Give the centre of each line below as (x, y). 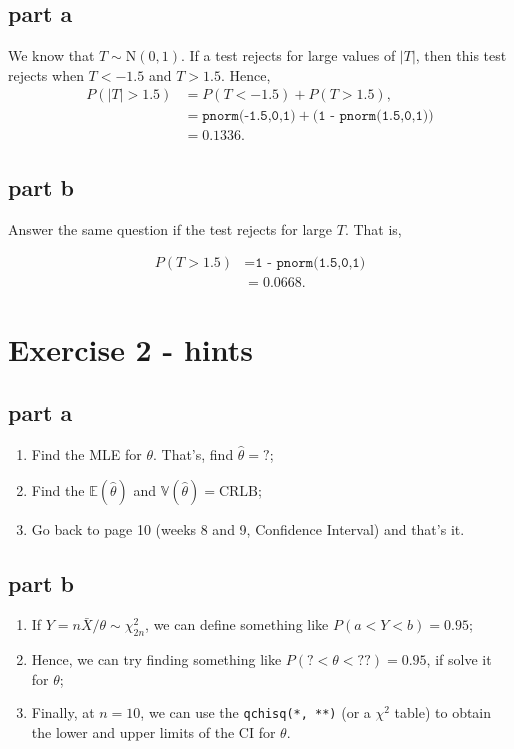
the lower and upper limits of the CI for (153, 731)
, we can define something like (237, 624)
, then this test (461, 55)
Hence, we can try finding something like (156, 659)
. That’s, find (193, 453)
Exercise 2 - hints (130, 348)
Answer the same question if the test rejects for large (170, 228)
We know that (51, 55)
